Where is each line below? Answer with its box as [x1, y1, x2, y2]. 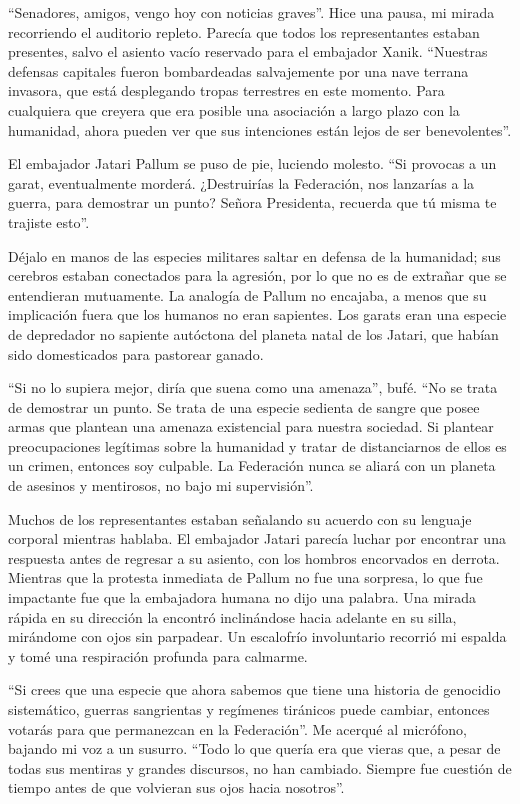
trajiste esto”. [8, 211, 90, 232]
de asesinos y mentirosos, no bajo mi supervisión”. [8, 475, 314, 496]
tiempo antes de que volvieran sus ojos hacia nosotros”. [8, 777, 345, 798]
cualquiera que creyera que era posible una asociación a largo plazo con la [8, 99, 460, 120]
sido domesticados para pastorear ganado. [8, 343, 264, 364]
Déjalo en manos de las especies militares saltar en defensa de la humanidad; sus [8, 245, 501, 266]
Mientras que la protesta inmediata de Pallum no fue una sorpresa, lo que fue [8, 567, 483, 588]
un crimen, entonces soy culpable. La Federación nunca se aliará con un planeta [8, 455, 496, 476]
